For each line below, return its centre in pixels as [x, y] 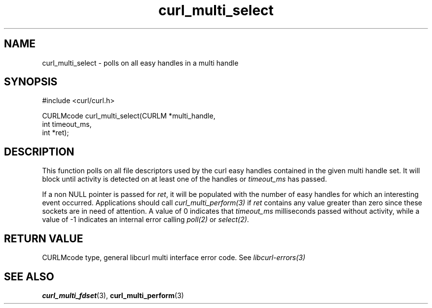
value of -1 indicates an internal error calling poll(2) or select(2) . [145, 220]
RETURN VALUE [44, 238]
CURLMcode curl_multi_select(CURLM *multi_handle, [129, 116]
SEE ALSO [29, 276]
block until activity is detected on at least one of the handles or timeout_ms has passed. [184, 179]
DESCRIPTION [39, 152]
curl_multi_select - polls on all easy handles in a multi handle [140, 63]
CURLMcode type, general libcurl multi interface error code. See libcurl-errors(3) [174, 258]
